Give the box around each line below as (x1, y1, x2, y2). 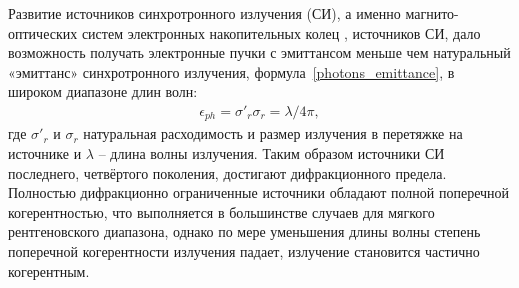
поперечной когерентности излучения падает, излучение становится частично (8, 241, 480, 262)
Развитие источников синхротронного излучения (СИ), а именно (8, 3, 401, 23)
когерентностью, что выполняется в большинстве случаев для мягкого (8, 201, 435, 222)
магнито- (405, 3, 459, 23)
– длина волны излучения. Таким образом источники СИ (98, 143, 445, 164)
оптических (8, 22, 78, 43)
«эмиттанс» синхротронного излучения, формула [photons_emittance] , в (8, 61, 455, 82)
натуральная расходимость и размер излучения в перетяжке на (83, 123, 463, 144)
